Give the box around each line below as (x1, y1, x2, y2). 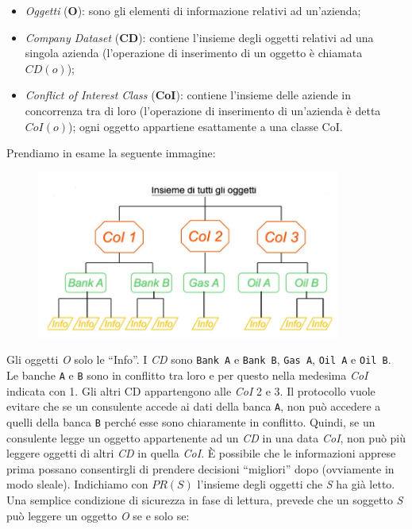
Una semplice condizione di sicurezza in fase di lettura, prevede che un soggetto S (6, 492, 403, 508)
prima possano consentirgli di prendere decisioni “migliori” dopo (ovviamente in (6, 460, 395, 477)
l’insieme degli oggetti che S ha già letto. (197, 476, 395, 492)
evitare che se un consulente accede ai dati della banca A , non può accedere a (6, 398, 381, 415)
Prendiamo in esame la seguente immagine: (6, 145, 216, 161)
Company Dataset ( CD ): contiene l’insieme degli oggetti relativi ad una (25, 29, 374, 45)
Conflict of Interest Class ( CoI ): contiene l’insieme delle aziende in (25, 87, 351, 103)
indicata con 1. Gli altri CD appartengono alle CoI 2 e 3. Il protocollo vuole (6, 382, 375, 399)
